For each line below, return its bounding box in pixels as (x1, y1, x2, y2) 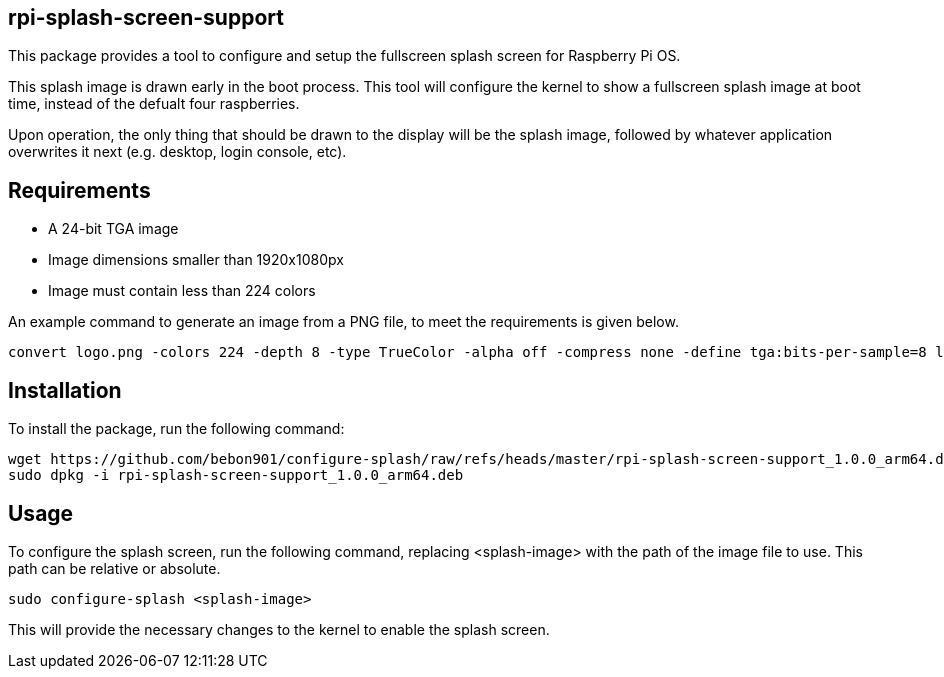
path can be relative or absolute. (8, 559, 221, 577)
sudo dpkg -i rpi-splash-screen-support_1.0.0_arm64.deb (8, 467, 464, 484)
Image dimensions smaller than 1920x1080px (48, 251, 344, 269)
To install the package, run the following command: (8, 420, 345, 438)
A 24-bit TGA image (48, 220, 179, 238)
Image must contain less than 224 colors (48, 282, 316, 300)
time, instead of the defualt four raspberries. (8, 95, 300, 113)
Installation (8, 377, 122, 403)
